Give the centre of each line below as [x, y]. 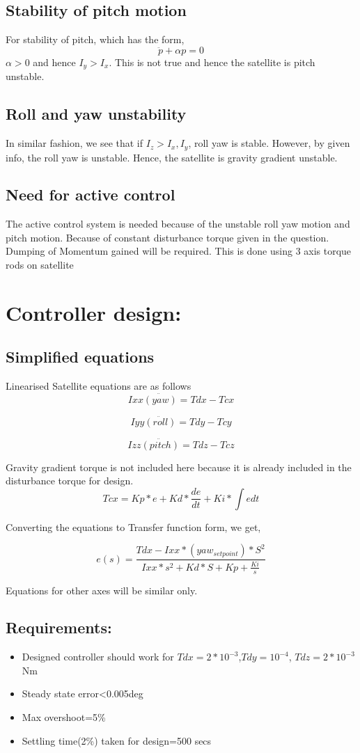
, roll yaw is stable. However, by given [269, 143]
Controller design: [94, 312]
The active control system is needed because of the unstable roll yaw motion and [178, 224]
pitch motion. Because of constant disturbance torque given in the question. [167, 237]
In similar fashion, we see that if [75, 143]
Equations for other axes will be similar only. [102, 590]
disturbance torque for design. [70, 481]
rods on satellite [40, 265]
